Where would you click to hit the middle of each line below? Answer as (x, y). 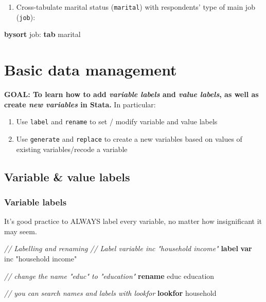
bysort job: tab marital (42, 34)
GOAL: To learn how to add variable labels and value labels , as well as (131, 94)
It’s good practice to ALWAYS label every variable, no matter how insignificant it (133, 221)
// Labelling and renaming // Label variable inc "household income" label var (128, 248)
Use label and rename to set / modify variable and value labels (117, 121)
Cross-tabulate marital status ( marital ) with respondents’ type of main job (136, 7)
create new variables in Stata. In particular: (80, 104)
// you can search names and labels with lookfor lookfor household (110, 293)
